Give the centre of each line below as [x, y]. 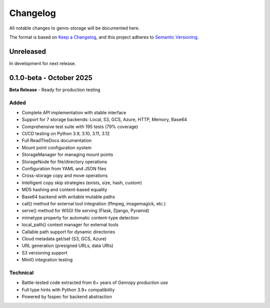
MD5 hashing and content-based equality [64, 190]
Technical [21, 272]
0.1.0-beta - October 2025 [51, 78]
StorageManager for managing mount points [67, 155]
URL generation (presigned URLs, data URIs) [67, 246]
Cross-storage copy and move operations [65, 176]
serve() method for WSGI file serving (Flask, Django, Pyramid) [85, 211]
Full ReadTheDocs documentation [57, 141]
